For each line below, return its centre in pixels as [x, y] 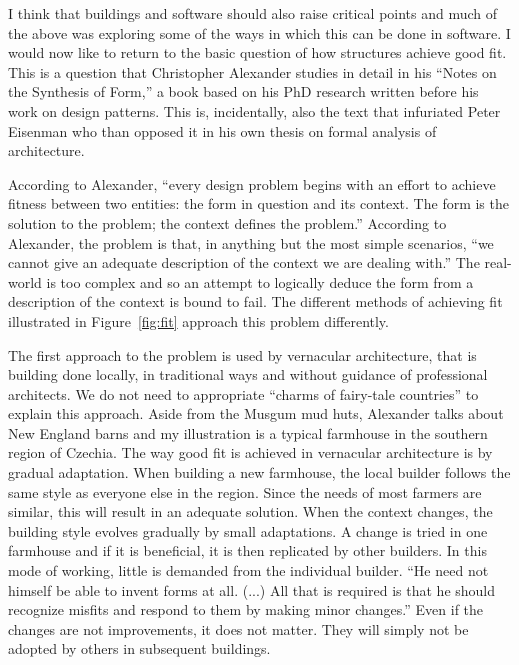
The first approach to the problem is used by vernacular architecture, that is [242, 354]
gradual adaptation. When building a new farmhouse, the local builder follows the [259, 472]
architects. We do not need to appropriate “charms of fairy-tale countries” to [243, 393]
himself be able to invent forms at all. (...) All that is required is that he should [252, 589]
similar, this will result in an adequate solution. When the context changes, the [250, 511]
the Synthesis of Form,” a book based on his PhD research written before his [243, 91]
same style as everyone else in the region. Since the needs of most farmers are [245, 491]
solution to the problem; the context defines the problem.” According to [227, 222]
